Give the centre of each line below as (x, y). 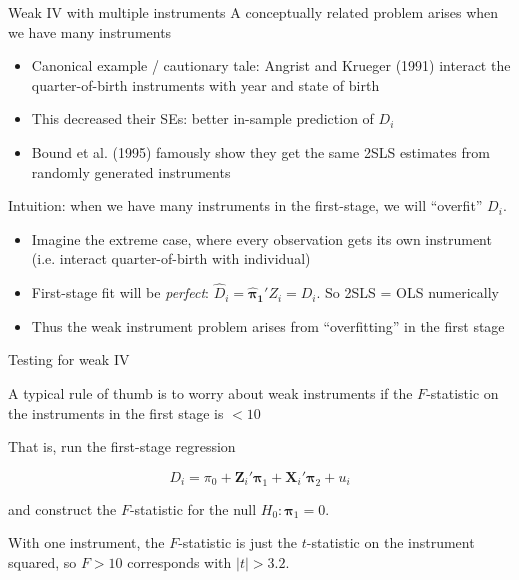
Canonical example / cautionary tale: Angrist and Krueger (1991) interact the (271, 65)
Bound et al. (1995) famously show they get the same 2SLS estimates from (260, 151)
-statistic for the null (193, 508)
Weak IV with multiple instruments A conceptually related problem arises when (253, 12)
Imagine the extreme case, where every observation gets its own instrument (261, 238)
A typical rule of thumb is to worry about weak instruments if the (210, 392)
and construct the (62, 508)
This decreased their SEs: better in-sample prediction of (202, 118)
